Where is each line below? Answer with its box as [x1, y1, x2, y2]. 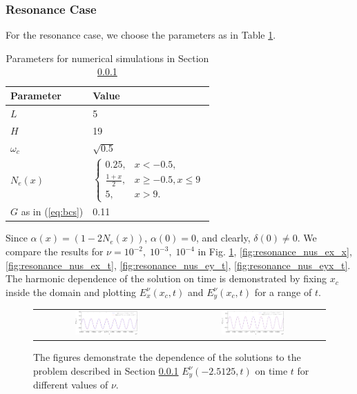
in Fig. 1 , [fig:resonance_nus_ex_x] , [197, 244, 352, 259]
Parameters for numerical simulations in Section [6, 50, 209, 65]
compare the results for [6, 244, 104, 259]
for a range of [254, 284, 312, 299]
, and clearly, [196, 230, 251, 245]
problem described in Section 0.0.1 [33, 363, 179, 377]
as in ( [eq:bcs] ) [21, 204, 84, 219]
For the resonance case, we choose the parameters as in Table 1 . [6, 28, 276, 42]
